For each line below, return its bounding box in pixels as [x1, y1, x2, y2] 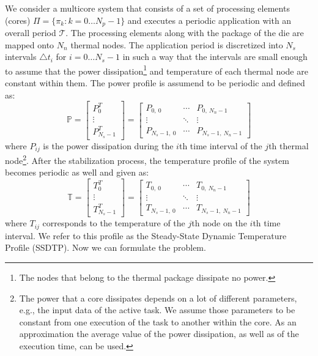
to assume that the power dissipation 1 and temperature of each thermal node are [5, 62, 308, 77]
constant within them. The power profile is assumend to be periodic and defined [5, 76, 305, 89]
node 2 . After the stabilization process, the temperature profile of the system [5, 152, 289, 166]
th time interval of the [179, 139, 262, 152]
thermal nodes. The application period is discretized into [70, 38, 283, 51]
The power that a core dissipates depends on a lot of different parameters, [19, 291, 297, 304]
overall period [5, 26, 56, 39]
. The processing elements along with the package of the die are [65, 26, 304, 39]
